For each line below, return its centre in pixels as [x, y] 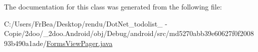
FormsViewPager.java [79, 43]
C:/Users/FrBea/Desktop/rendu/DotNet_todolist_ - [86, 23]
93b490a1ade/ [25, 43]
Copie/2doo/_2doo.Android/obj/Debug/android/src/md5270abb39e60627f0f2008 [129, 33]
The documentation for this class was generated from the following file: [113, 6]
